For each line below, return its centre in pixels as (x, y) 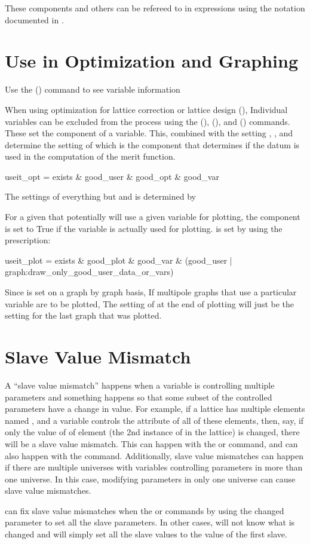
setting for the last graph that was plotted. (83, 315)
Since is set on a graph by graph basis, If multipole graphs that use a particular (151, 292)
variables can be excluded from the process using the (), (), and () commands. (148, 121)
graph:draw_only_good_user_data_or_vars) (89, 272)
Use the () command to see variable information (93, 89)
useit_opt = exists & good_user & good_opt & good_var (112, 176)
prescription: (28, 240)
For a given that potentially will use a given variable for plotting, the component (153, 217)
